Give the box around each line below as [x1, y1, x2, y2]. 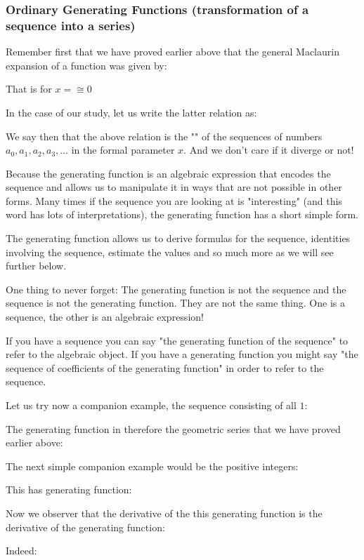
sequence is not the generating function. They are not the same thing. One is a [6, 295, 345, 310]
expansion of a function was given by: [6, 58, 167, 72]
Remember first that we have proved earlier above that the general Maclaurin [6, 44, 339, 59]
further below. [6, 258, 67, 273]
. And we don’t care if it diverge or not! [183, 142, 354, 157]
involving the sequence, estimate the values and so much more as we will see [6, 244, 334, 259]
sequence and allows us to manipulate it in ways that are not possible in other [6, 180, 342, 194]
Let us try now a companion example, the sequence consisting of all [6, 398, 297, 413]
